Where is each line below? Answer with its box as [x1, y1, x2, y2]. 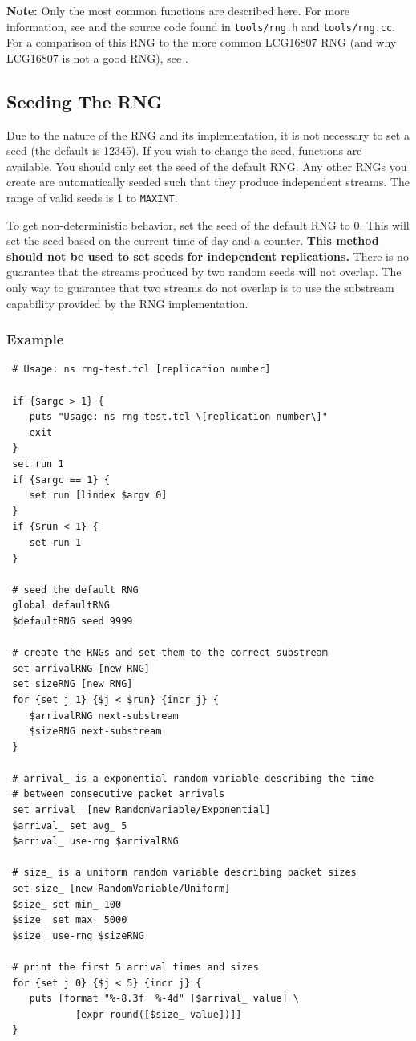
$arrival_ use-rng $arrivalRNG [12, 836, 179, 848]
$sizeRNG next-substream [29, 726, 162, 738]
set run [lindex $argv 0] [29, 490, 168, 502]
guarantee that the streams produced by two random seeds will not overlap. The [6, 263, 402, 280]
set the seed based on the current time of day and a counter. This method [6, 232, 379, 249]
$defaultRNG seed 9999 [12, 615, 133, 627]
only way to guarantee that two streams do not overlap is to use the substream [6, 279, 394, 296]
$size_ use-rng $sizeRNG [12, 929, 144, 941]
